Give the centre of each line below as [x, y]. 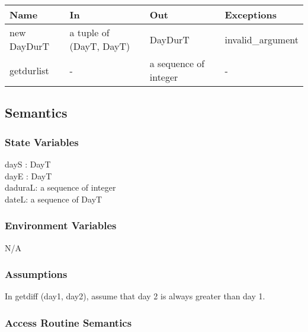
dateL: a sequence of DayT [54, 199]
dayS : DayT [28, 164]
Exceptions [251, 15]
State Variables [42, 142]
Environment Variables [61, 225]
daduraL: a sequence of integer [60, 187]
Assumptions [36, 274]
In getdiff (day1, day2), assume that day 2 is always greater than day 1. [135, 296]
